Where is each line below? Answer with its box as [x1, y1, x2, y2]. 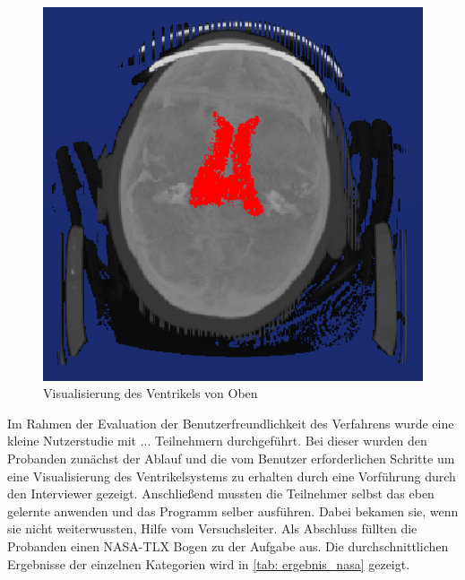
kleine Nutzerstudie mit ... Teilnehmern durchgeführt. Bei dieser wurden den [7, 431, 427, 450]
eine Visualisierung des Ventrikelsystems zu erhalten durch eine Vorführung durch [7, 466, 456, 485]
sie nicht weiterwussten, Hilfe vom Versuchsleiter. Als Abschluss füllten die [7, 519, 418, 538]
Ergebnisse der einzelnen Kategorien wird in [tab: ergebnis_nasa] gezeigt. [7, 554, 410, 573]
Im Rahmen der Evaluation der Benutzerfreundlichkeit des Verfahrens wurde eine [7, 413, 454, 432]
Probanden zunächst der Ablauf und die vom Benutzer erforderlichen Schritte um [7, 449, 455, 468]
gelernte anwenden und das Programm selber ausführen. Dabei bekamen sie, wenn [7, 501, 459, 520]
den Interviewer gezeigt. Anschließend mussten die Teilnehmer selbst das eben [7, 484, 435, 503]
